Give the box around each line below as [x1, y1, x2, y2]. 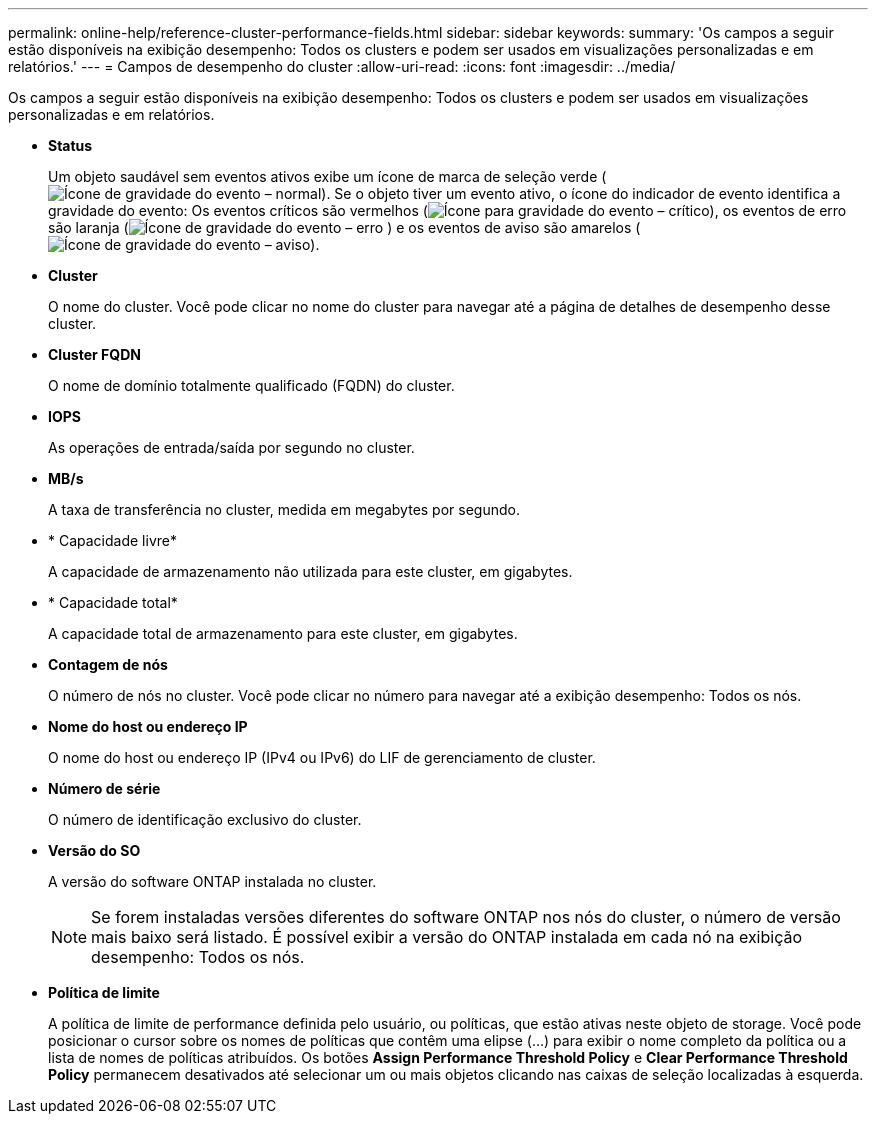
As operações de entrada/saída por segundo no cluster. [48, 439, 415, 456]
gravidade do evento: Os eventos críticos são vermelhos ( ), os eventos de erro [48, 202, 847, 219]
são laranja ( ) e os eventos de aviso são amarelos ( [48, 219, 641, 236]
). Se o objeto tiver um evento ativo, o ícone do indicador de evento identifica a [321, 185, 841, 202]
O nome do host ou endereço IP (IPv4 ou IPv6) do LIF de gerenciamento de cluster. [48, 749, 596, 766]
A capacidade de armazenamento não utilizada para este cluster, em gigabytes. [48, 563, 573, 580]
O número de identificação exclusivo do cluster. [48, 811, 362, 828]
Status [48, 137, 93, 154]
